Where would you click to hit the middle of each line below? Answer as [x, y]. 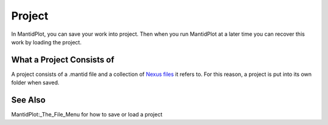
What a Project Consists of [63, 60]
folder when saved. [36, 83]
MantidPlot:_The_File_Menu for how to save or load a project [87, 115]
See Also [28, 100]
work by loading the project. [46, 42]
